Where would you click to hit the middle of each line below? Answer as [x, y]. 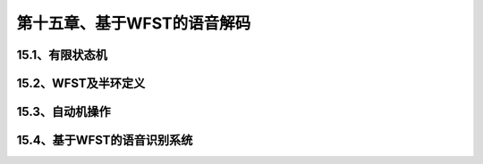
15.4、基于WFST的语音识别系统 [105, 140]
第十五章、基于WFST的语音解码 [134, 23]
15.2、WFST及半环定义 [81, 83]
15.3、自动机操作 [64, 112]
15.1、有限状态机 [62, 55]
